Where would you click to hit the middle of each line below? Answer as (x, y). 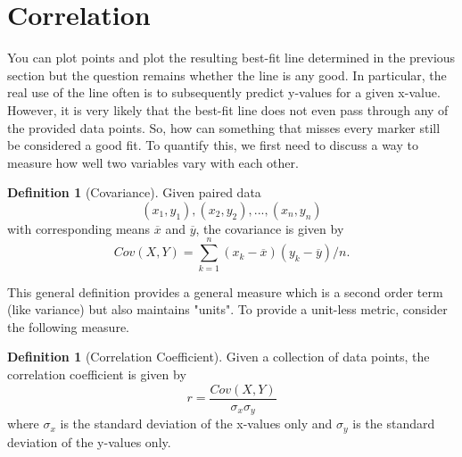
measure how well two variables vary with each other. (153, 162)
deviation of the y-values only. (89, 441)
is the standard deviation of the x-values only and (196, 424)
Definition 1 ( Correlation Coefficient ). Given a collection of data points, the (219, 357)
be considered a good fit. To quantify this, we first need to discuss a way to (213, 145)
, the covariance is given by (270, 228)
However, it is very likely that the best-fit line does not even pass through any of (228, 109)
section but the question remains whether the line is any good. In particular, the (227, 75)
